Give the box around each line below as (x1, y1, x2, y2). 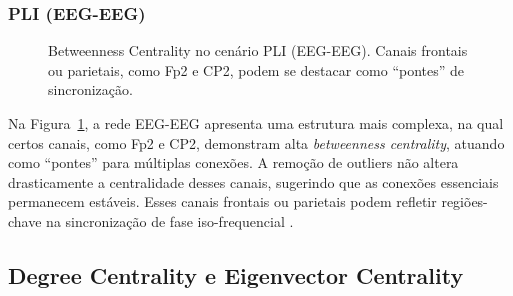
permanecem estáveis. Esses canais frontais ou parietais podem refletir (8, 191, 437, 212)
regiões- (441, 191, 488, 212)
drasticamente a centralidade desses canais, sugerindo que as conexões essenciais (8, 171, 499, 192)
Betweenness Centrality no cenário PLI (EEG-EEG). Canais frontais (48, 40, 468, 61)
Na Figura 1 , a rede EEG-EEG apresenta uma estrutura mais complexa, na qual (8, 113, 504, 133)
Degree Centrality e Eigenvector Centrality (8, 259, 464, 290)
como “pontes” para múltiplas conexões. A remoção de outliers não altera (8, 152, 459, 173)
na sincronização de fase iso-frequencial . (46, 210, 294, 231)
